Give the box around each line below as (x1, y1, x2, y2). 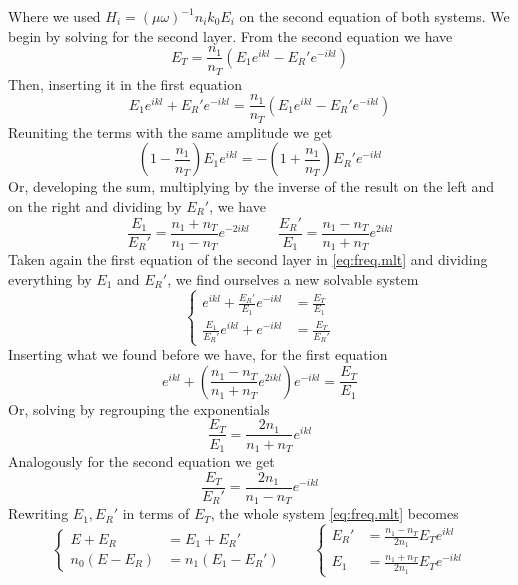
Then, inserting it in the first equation (8, 73, 242, 94)
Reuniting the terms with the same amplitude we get (8, 121, 333, 142)
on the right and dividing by (8, 196, 182, 216)
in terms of (122, 503, 190, 524)
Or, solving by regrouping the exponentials (8, 398, 270, 419)
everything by (8, 268, 92, 289)
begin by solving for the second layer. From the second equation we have (8, 25, 453, 46)
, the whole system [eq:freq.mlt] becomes (210, 503, 459, 524)
